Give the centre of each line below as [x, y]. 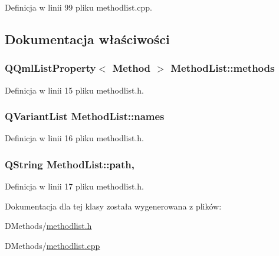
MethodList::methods [223, 68]
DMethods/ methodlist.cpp [52, 245]
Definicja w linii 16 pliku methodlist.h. [74, 138]
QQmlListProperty [50, 68]
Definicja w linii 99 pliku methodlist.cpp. [78, 7]
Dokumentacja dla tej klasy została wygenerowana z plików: [113, 206]
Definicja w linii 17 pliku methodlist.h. [74, 186]
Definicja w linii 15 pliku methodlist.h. [74, 90]
